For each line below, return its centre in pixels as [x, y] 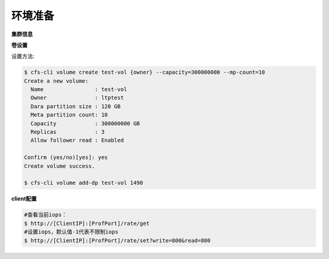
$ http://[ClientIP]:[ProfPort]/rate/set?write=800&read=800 [117, 240]
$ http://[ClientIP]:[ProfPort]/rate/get [87, 223]
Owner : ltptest [77, 98]
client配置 [24, 199]
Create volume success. [60, 166]
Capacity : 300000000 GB [85, 123]
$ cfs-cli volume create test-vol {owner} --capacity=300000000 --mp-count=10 [144, 72]
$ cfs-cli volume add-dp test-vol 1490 [83, 183]
